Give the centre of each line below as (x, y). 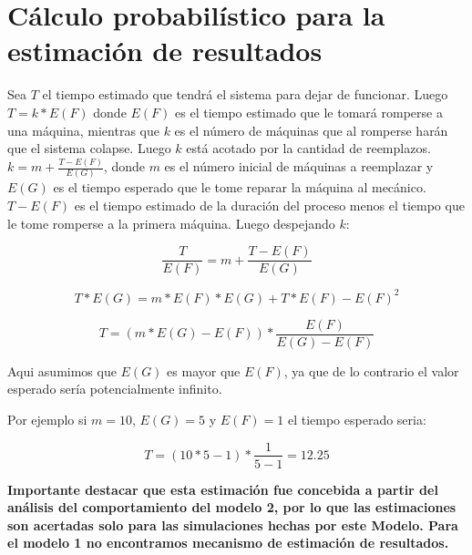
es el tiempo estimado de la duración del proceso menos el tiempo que (269, 205)
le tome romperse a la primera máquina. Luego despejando (171, 223)
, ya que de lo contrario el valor (371, 370)
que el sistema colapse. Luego (89, 148)
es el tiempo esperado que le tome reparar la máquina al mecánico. (240, 187)
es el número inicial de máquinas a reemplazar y (299, 166)
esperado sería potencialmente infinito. (115, 389)
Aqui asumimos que (62, 370)
